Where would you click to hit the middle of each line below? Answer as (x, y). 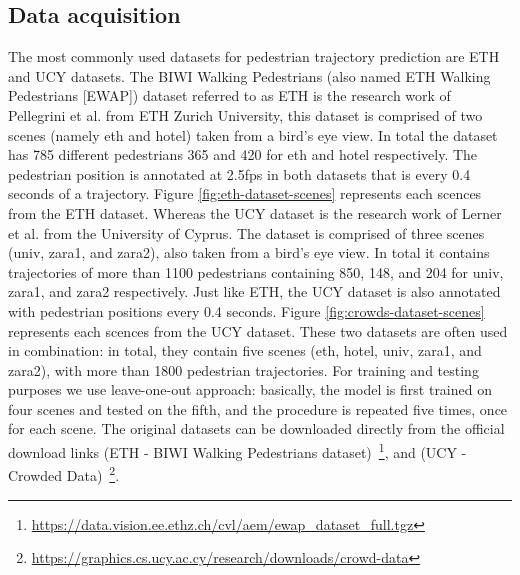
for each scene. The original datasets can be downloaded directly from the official (256, 428)
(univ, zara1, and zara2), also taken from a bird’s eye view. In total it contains (249, 252)
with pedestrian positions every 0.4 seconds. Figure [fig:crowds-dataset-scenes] (246, 310)
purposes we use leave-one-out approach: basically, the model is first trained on (250, 389)
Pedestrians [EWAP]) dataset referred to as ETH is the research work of (229, 95)
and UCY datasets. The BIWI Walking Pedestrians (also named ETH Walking (249, 75)
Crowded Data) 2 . (64, 473)
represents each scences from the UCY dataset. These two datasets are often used (258, 330)
